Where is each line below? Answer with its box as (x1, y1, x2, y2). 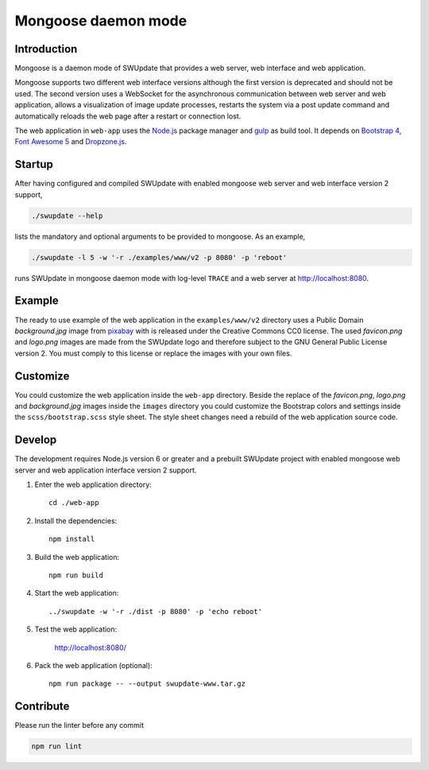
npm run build (48, 571, 103, 580)
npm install (48, 535, 95, 544)
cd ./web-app (48, 498, 99, 507)
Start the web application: (34, 589, 119, 598)
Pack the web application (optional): (34, 661, 153, 670)
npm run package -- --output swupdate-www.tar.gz (48, 679, 246, 688)
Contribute (14, 700, 70, 714)
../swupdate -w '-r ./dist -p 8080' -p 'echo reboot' (48, 607, 262, 616)
